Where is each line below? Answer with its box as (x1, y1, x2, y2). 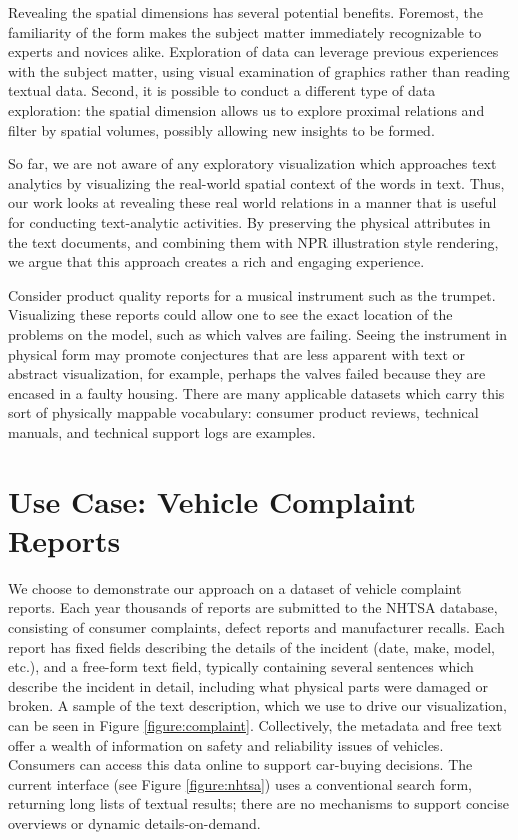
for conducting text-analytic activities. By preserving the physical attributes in (8, 211, 491, 232)
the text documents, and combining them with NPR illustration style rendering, (8, 231, 499, 252)
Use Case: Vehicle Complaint (8, 480, 417, 521)
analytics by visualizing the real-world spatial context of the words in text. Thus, (8, 172, 505, 193)
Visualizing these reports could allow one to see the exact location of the (8, 304, 453, 325)
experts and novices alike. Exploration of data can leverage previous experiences (8, 41, 499, 62)
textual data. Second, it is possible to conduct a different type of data (8, 80, 436, 101)
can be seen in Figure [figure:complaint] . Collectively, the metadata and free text (8, 714, 502, 735)
